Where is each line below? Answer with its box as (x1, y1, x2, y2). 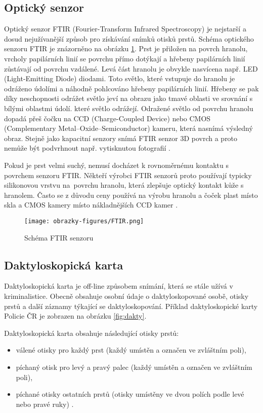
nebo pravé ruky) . (16, 398, 74, 409)
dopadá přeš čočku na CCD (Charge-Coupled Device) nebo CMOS (4, 113, 211, 123)
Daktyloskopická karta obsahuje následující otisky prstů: (4, 327, 179, 338)
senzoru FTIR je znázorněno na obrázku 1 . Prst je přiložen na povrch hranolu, (4, 43, 248, 54)
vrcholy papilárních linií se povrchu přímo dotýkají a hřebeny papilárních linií (4, 53, 245, 63)
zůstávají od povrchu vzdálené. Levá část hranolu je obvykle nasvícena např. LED (4, 63, 258, 74)
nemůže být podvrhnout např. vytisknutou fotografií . (4, 143, 170, 153)
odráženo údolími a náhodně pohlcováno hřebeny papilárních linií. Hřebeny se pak (4, 83, 259, 93)
